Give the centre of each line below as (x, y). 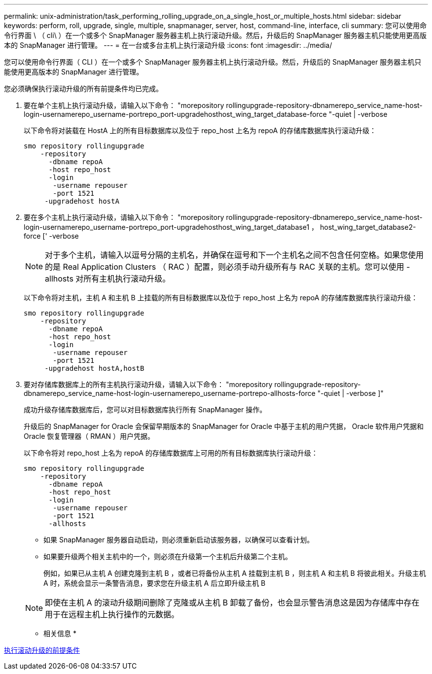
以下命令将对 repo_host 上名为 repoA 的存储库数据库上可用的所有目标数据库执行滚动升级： (171, 453)
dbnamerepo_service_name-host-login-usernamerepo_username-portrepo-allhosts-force (170, 393)
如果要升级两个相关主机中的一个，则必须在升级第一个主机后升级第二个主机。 (168, 556)
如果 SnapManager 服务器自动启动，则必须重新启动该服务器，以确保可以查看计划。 (179, 540)
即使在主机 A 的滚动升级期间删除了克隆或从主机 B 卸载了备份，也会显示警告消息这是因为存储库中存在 (232, 603)
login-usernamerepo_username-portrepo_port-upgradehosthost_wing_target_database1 (167, 227)
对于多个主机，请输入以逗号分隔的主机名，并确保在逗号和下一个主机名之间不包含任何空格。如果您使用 (234, 255)
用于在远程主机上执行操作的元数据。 (112, 614)
